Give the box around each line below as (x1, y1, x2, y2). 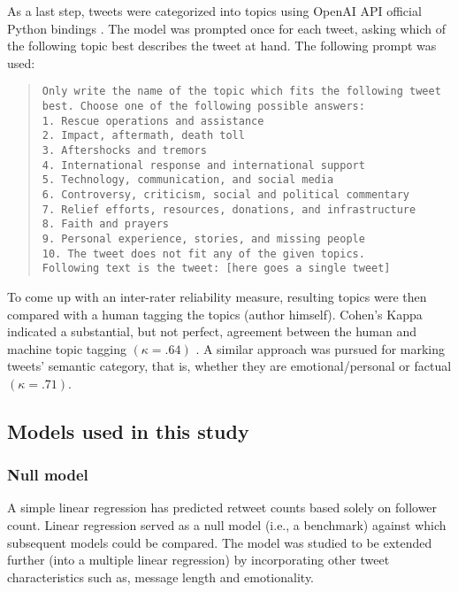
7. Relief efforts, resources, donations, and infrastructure (42, 203, 416, 216)
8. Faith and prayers (42, 218, 169, 231)
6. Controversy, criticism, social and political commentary (42, 188, 410, 201)
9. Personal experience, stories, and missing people (42, 232, 365, 245)
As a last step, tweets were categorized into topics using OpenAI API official (7, 2, 422, 19)
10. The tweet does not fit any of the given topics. (42, 247, 365, 260)
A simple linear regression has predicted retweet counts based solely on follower (7, 498, 438, 517)
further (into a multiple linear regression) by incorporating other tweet (7, 550, 390, 569)
